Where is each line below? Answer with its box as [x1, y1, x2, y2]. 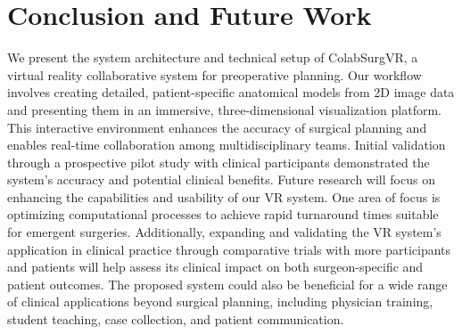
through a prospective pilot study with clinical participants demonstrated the [7, 152, 430, 171]
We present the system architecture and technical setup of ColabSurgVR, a [7, 48, 418, 67]
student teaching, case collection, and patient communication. [7, 310, 344, 329]
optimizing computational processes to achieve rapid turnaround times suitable [7, 205, 439, 224]
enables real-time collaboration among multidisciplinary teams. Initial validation [7, 135, 446, 154]
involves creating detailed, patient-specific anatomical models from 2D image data [7, 83, 455, 102]
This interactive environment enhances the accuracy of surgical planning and [7, 118, 427, 136]
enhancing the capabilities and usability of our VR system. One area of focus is [7, 187, 441, 206]
